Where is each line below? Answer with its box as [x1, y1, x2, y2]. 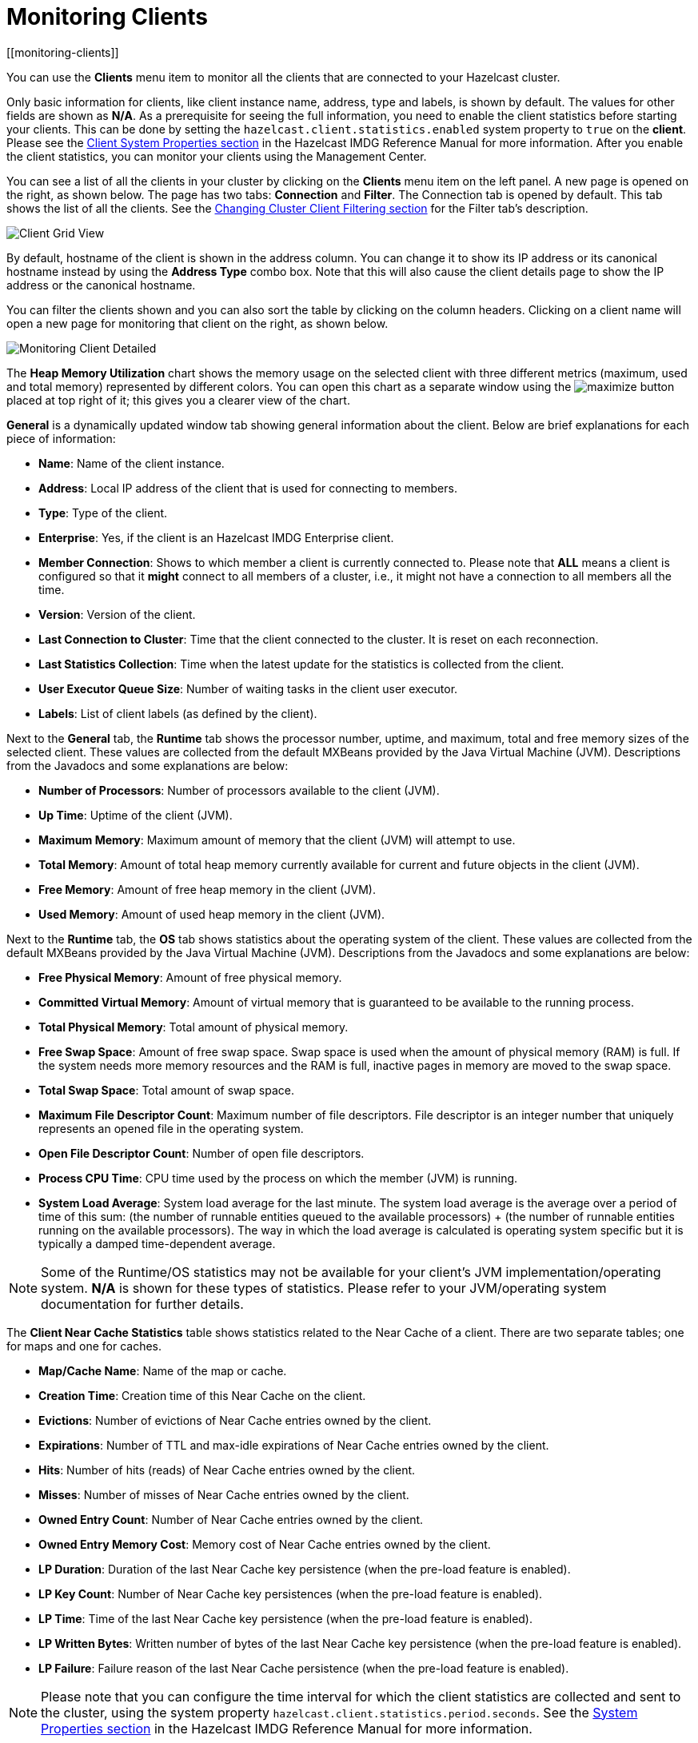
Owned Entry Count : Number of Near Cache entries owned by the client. [38, 1512, 424, 1526]
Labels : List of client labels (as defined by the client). [38, 706, 317, 720]
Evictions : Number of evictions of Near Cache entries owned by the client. [38, 1413, 432, 1427]
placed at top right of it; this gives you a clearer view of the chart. [6, 393, 350, 407]
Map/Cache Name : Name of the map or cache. [38, 1363, 287, 1378]
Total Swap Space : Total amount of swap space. [38, 1083, 295, 1097]
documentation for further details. [41, 1295, 244, 1312]
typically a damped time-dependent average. [38, 1236, 276, 1250]
